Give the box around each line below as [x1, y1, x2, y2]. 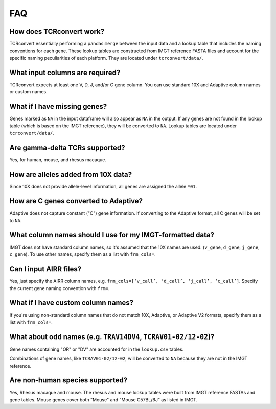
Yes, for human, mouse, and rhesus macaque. [9, 156, 107, 163]
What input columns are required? [9, 68, 121, 77]
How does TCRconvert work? [9, 27, 105, 36]
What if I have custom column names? [9, 299, 134, 307]
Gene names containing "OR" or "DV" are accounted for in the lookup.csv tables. [9, 346, 184, 352]
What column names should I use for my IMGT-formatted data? [9, 230, 215, 239]
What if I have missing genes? [9, 102, 107, 111]
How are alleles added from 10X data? [9, 170, 132, 179]
